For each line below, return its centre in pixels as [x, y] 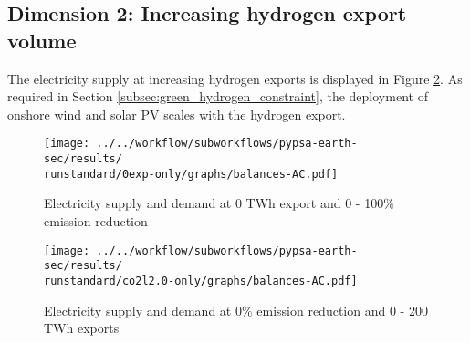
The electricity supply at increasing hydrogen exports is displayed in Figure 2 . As [235, 78]
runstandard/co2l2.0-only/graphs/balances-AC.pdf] [201, 281]
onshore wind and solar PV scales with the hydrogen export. [177, 114]
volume [42, 40]
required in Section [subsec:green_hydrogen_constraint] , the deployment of [218, 96]
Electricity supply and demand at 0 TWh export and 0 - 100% [219, 203]
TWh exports [82, 328]
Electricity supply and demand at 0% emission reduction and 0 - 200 [236, 310]
